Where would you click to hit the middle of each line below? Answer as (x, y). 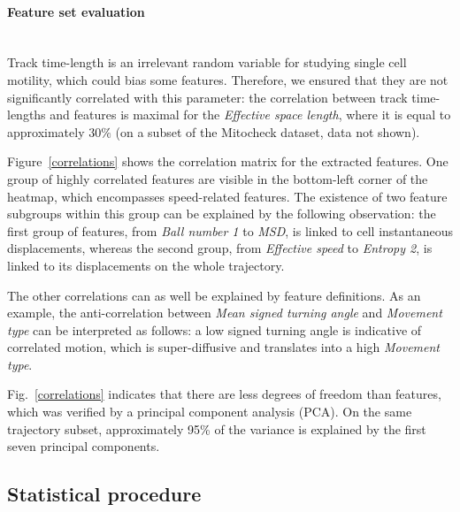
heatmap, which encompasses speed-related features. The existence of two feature (227, 196)
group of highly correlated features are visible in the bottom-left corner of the (218, 178)
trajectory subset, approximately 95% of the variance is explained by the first (217, 428)
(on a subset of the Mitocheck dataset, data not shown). (268, 131)
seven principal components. (84, 446)
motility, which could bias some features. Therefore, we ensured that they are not (228, 79)
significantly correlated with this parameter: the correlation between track (207, 97)
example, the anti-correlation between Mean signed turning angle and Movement (225, 313)
